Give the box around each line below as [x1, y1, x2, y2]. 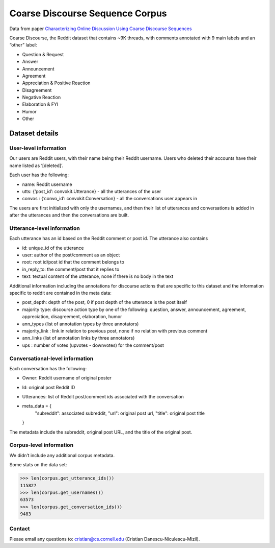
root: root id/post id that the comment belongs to [22, 259, 125, 265]
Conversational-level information [9, 355, 94, 362]
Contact [9, 525, 30, 532]
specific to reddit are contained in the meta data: [9, 290, 112, 296]
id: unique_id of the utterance [22, 245, 84, 251]
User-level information [9, 145, 67, 152]
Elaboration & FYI [22, 101, 59, 107]
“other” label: [9, 42, 38, 48]
